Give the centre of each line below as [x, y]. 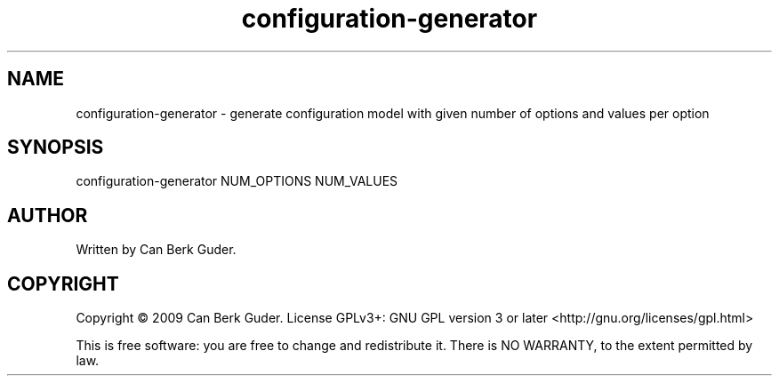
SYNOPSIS [56, 148]
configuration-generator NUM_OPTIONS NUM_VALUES [237, 181]
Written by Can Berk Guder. [156, 250]
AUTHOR [48, 215]
